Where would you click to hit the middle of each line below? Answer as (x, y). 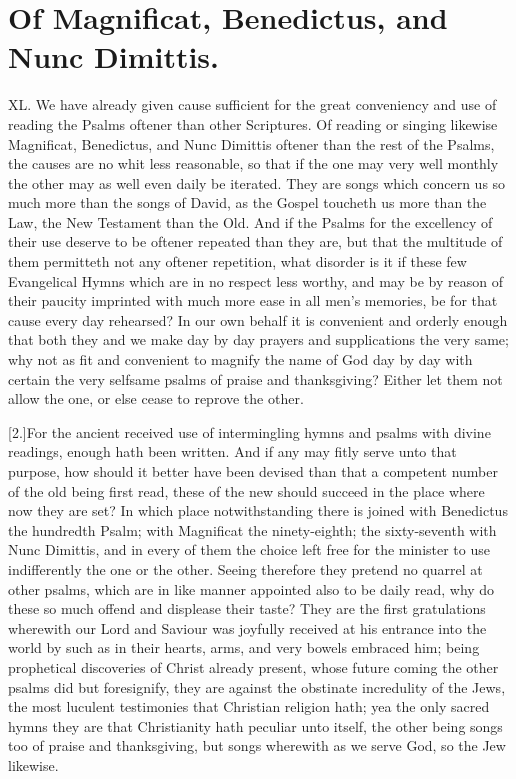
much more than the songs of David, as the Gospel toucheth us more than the (247, 202)
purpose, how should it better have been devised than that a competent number (253, 471)
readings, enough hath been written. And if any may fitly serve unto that (232, 451)
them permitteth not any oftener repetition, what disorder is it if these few (237, 261)
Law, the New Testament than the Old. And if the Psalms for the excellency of (250, 221)
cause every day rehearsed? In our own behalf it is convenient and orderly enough (258, 319)
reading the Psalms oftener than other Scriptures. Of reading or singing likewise (253, 123)
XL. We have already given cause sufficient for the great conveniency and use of (252, 104)
